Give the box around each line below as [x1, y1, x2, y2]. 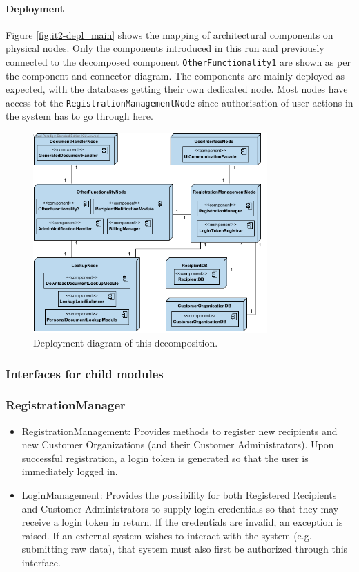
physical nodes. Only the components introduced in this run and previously [6, 41, 324, 55]
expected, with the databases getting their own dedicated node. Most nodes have [6, 82, 348, 96]
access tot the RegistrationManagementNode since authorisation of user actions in [6, 95, 353, 109]
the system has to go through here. [6, 109, 153, 123]
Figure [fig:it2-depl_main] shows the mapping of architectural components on [6, 27, 333, 41]
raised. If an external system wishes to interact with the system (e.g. [21, 528, 312, 542]
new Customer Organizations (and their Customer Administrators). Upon [21, 437, 334, 452]
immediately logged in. [21, 464, 118, 479]
